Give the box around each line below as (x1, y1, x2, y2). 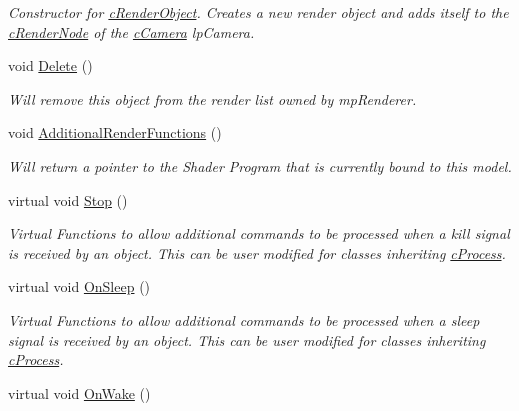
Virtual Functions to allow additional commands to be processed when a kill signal (8, 223, 510, 244)
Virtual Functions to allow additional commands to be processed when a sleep (8, 309, 480, 330)
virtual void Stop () (8, 189, 128, 210)
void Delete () (8, 55, 93, 76)
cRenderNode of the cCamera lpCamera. (8, 21, 255, 42)
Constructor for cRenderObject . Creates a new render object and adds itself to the (8, 2, 509, 22)
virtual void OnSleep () (8, 276, 151, 297)
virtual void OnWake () (8, 382, 151, 403)
